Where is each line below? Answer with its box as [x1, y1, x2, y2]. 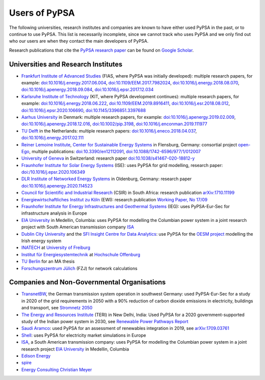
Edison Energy [21, 353, 51, 358]
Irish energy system [21, 238, 61, 244]
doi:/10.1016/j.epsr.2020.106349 [21, 169, 85, 175]
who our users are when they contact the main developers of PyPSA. [9, 38, 149, 44]
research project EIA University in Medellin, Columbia [21, 346, 130, 352]
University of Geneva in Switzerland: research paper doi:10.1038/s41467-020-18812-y [21, 155, 195, 162]
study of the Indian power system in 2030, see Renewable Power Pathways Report [21, 319, 188, 325]
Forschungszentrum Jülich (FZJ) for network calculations [21, 265, 137, 271]
